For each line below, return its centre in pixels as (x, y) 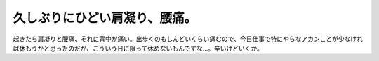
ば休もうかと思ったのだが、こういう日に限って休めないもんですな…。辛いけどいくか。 (138, 48)
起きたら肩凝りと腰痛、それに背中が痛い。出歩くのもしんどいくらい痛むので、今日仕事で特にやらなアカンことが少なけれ (188, 39)
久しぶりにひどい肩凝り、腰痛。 (105, 18)
